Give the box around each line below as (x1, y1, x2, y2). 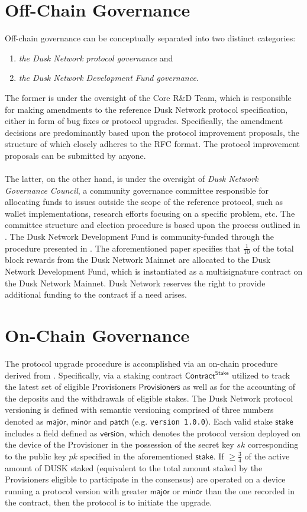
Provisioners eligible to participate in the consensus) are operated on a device (5, 473, 286, 485)
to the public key (5, 449, 66, 462)
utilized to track (232, 368, 290, 381)
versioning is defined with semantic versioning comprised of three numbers (5, 403, 274, 416)
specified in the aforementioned (80, 449, 193, 462)
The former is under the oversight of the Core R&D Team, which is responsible (5, 91, 292, 103)
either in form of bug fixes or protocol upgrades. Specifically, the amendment (5, 115, 283, 127)
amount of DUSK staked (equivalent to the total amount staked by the (5, 461, 263, 474)
